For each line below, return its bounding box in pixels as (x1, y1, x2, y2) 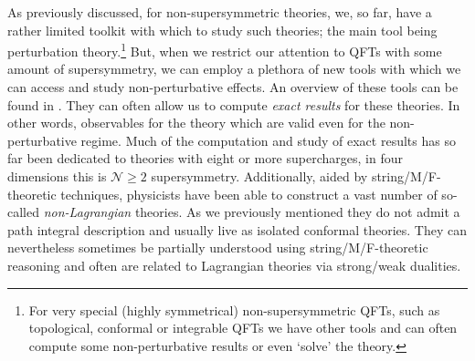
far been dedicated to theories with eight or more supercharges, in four (7, 149, 403, 168)
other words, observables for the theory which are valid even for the (7, 113, 385, 132)
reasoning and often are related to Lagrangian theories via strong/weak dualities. (7, 255, 461, 274)
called (7, 202, 39, 222)
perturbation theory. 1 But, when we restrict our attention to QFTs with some (7, 39, 442, 60)
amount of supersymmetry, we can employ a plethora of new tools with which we (7, 59, 461, 78)
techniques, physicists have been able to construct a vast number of (60, 184, 438, 203)
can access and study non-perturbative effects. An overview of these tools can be (7, 77, 459, 97)
